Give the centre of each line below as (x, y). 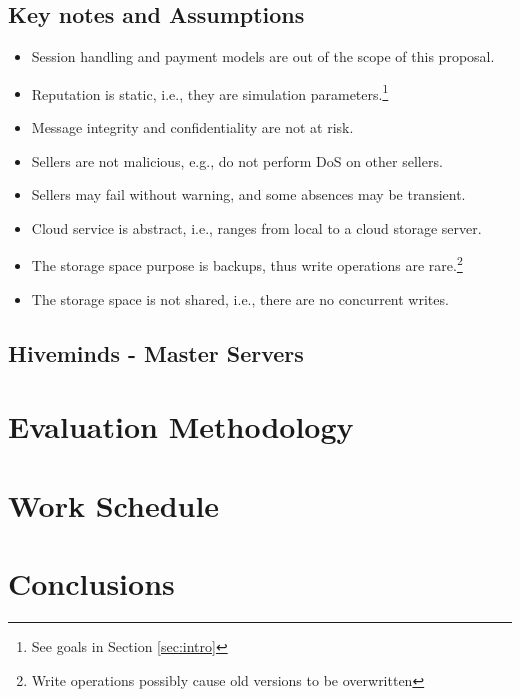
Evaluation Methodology (181, 426)
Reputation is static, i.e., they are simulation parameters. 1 (210, 92)
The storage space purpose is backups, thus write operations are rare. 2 (247, 264)
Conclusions (91, 582)
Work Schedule (114, 504)
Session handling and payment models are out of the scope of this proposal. (263, 56)
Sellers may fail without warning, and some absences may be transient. (248, 194)
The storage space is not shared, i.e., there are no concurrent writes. (240, 298)
